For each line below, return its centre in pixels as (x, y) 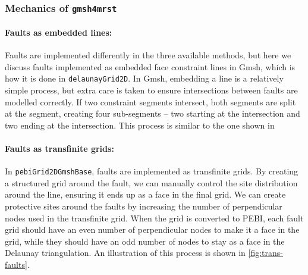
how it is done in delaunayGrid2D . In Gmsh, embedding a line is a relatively (144, 78)
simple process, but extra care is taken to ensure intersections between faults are (151, 90)
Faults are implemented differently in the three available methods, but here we (148, 55)
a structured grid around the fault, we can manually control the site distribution (151, 182)
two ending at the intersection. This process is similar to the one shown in (140, 125)
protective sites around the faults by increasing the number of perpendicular (144, 206)
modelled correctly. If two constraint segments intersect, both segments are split (150, 101)
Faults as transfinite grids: (59, 149)
